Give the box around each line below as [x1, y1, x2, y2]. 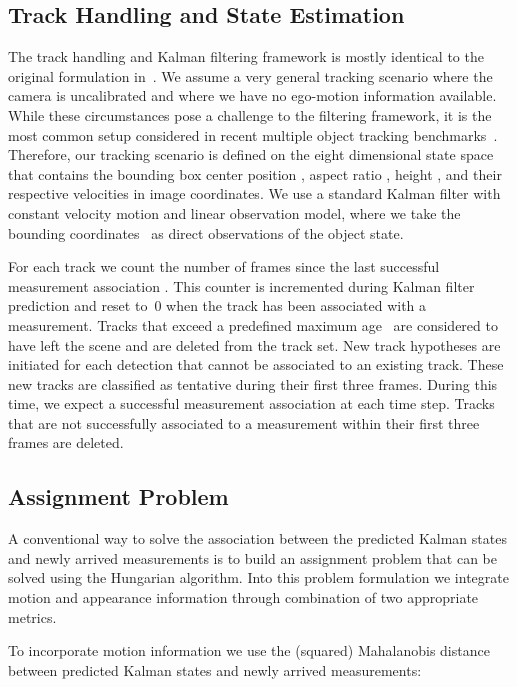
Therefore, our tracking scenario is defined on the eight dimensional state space [8, 144, 494, 165]
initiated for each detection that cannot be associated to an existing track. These [8, 354, 504, 375]
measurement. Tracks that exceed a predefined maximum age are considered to [8, 314, 498, 335]
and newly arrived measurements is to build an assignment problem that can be [8, 547, 497, 568]
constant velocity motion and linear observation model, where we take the [8, 202, 461, 223]
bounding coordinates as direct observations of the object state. [8, 222, 404, 243]
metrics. [8, 606, 57, 627]
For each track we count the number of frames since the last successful [8, 256, 440, 277]
